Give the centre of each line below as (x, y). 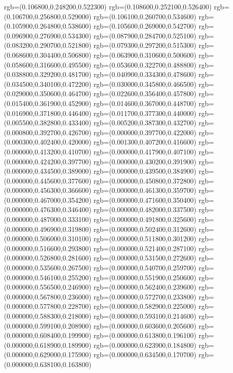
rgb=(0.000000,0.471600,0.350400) (145, 200)
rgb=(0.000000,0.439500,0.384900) (145, 171)
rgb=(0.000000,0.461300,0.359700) (145, 190)
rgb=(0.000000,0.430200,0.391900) (145, 161)
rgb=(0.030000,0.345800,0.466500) (145, 84)
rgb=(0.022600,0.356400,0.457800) (145, 93)
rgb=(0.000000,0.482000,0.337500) (145, 209)
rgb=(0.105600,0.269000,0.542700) (145, 26)
